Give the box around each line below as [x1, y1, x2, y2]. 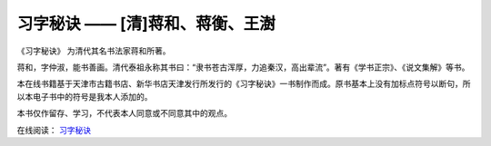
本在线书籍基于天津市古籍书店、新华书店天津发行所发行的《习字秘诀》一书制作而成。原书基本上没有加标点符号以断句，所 [16, 78, 471, 90]
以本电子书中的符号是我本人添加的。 [16, 91, 153, 102]
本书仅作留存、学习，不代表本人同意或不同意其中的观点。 [16, 108, 232, 119]
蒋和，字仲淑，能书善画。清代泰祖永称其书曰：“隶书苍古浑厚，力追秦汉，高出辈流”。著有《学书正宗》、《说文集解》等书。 [16, 62, 470, 73]
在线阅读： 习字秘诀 [16, 124, 91, 135]
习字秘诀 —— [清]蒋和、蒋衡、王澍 [16, 14, 276, 34]
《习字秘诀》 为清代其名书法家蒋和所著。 [16, 45, 171, 56]
